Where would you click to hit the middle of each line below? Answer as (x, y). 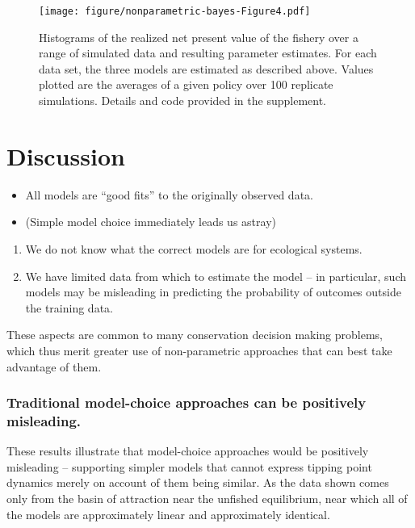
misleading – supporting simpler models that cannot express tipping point (189, 466)
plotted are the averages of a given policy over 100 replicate (186, 84)
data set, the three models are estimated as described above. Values (206, 68)
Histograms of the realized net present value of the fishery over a (199, 37)
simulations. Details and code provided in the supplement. (183, 101)
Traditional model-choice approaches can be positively (187, 402)
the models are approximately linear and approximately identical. (168, 514)
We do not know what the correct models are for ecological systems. (194, 248)
